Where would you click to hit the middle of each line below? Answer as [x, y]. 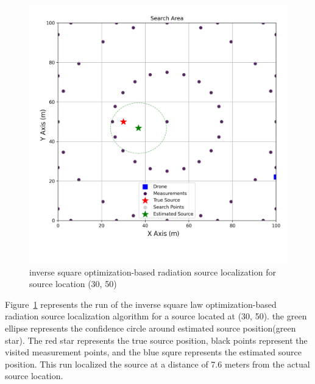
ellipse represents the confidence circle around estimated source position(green [150, 328]
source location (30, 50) [73, 284]
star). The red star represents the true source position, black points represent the [156, 340]
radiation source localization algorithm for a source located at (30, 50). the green [156, 316]
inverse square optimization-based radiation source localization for [153, 272]
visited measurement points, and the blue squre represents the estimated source [153, 352]
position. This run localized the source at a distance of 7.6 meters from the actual [157, 364]
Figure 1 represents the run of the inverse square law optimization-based [141, 304]
